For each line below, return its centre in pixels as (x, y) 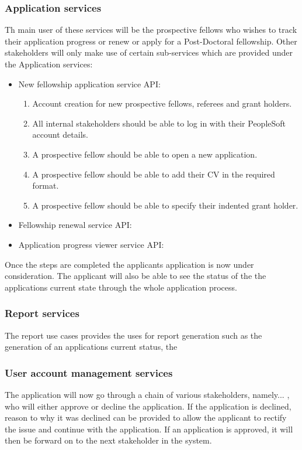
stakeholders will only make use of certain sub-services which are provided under (149, 52)
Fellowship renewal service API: (75, 225)
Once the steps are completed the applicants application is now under (129, 264)
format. (46, 185)
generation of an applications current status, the (91, 347)
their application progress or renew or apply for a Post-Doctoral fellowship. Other (151, 41)
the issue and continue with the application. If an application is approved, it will (149, 429)
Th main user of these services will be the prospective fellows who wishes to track (151, 30)
